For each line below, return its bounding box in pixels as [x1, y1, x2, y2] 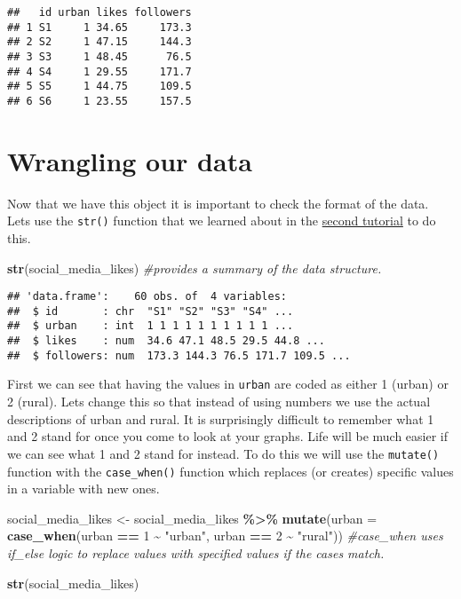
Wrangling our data [7, 142, 252, 178]
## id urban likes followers [7, 6, 192, 19]
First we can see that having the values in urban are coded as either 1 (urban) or [7, 374, 449, 393]
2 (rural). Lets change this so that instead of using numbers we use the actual [7, 392, 431, 411]
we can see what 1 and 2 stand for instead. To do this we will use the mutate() [7, 444, 440, 462]
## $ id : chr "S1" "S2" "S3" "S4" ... [7, 304, 294, 318]
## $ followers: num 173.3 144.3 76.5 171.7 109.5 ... [7, 349, 351, 362]
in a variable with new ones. [7, 479, 160, 498]
